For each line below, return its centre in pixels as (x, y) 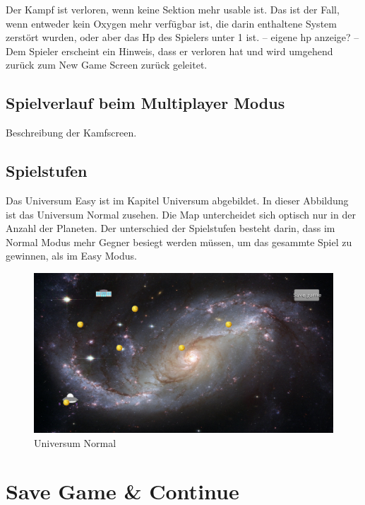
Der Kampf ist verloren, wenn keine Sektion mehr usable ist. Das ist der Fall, (173, 9)
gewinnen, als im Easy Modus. (71, 256)
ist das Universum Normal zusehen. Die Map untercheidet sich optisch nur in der (181, 214)
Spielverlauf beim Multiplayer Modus (145, 103)
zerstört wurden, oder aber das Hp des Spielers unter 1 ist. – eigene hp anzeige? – (182, 37)
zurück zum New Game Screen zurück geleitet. (107, 65)
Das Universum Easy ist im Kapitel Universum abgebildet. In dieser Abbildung (177, 200)
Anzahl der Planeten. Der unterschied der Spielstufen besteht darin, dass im (170, 228)
